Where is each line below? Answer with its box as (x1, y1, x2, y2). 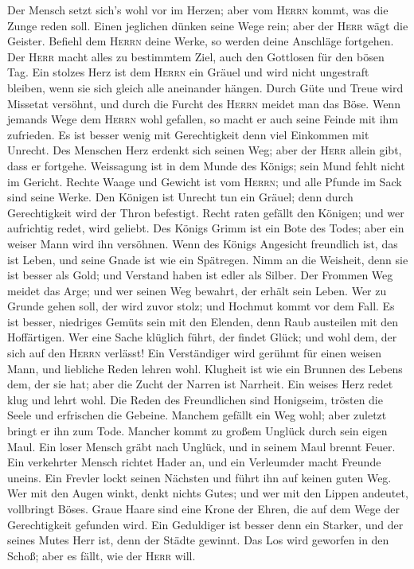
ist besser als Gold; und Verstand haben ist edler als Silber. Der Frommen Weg (7, 267, 393, 283)
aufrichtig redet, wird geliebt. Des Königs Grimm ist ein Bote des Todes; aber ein (7, 220, 404, 236)
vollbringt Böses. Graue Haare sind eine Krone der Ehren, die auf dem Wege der (7, 501, 400, 516)
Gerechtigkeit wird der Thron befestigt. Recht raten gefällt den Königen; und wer (7, 204, 404, 220)
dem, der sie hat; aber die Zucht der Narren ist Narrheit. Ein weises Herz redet (7, 376, 393, 392)
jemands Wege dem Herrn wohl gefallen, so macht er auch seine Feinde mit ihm (7, 111, 399, 127)
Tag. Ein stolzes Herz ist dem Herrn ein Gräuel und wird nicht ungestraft (7, 64, 369, 80)
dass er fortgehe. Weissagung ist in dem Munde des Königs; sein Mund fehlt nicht (7, 157, 405, 173)
